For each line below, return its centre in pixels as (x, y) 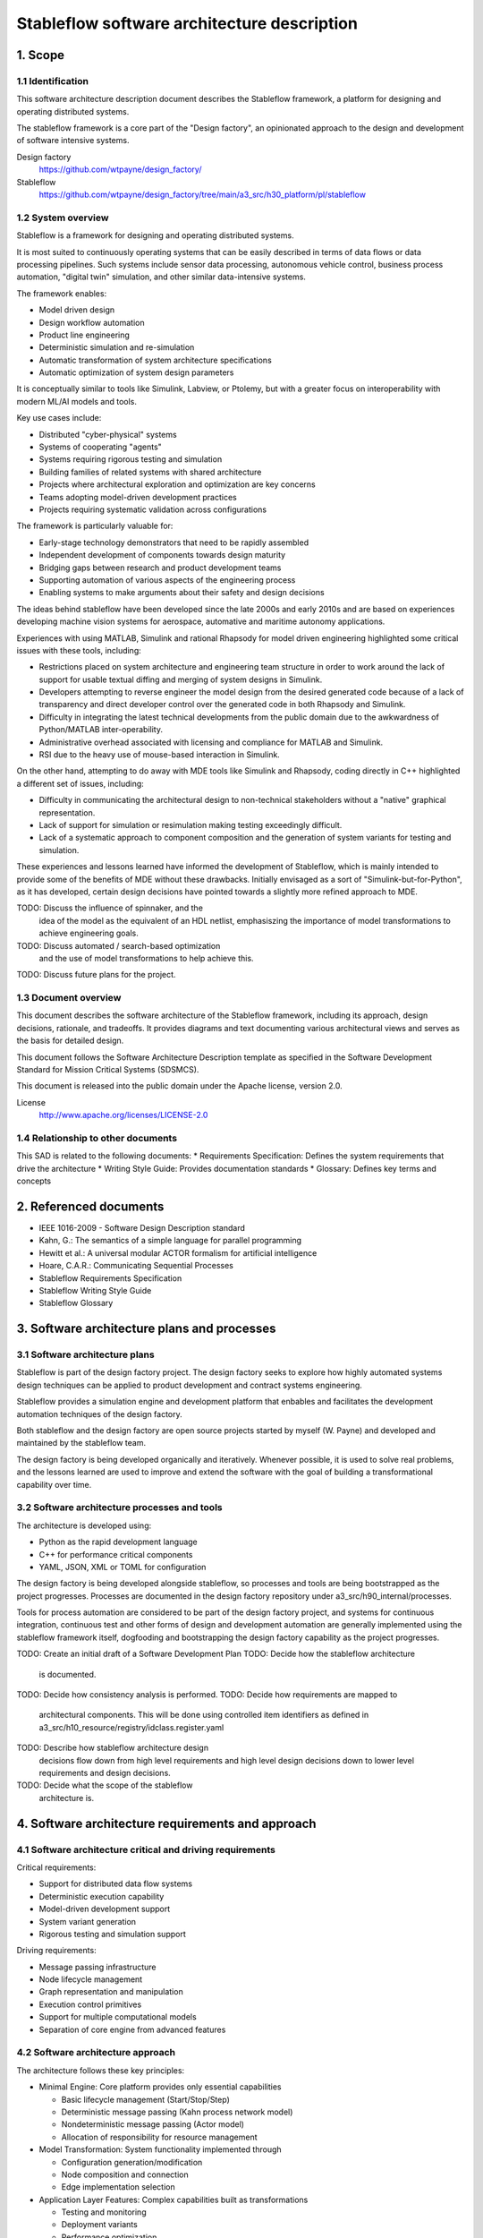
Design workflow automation (92, 322)
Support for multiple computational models (118, 2017)
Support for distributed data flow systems (115, 1884)
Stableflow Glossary (76, 1303)
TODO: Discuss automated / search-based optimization (119, 945)
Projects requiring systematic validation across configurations (153, 509)
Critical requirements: (56, 1867)
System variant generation (88, 1921)
